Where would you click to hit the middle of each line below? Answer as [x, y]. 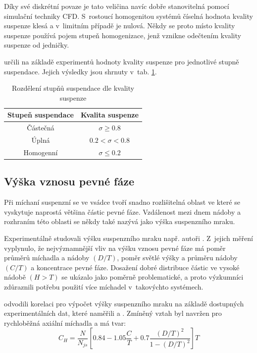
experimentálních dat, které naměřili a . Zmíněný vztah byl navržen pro [113, 313]
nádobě [15, 277]
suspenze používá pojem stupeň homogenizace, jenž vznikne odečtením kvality [123, 35]
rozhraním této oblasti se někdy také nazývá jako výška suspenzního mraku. [120, 221]
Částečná [41, 128]
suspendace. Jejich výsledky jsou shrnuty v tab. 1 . [80, 71]
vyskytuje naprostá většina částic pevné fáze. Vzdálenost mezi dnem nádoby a [122, 211]
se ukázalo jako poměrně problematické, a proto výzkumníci [153, 277]
